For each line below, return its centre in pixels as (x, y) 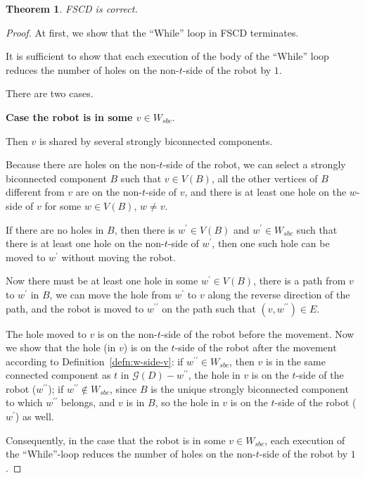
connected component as (58, 375)
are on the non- (109, 192)
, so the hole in (187, 402)
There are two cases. (50, 93)
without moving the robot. (119, 257)
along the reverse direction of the (279, 294)
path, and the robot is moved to (75, 308)
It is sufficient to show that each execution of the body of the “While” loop (167, 56)
